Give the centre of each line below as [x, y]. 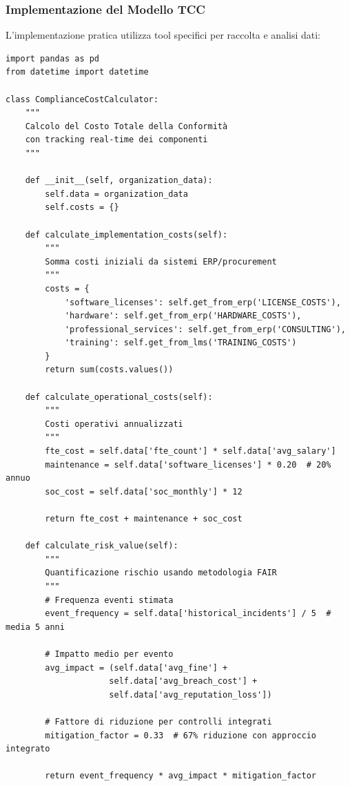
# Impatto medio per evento [109, 654]
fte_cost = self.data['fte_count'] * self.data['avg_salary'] [191, 451]
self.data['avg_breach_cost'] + [183, 681]
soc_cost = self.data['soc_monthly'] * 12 [144, 491]
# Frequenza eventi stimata [109, 600]
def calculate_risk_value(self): [102, 546]
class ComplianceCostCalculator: [82, 99]
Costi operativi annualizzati [114, 424]
